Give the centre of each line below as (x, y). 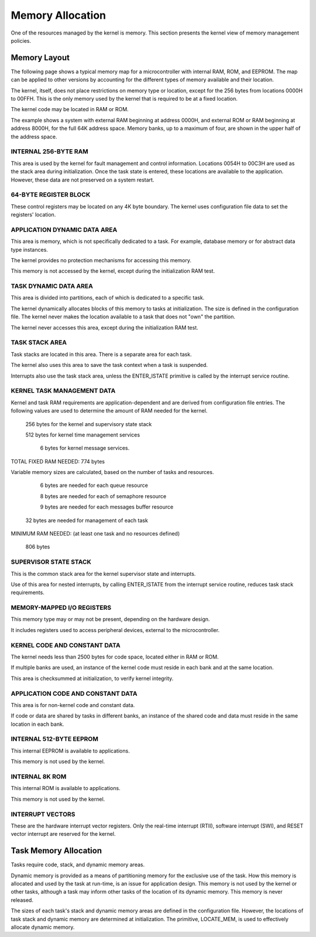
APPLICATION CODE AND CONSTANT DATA (74, 694)
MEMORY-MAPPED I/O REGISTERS (61, 607)
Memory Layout (40, 58)
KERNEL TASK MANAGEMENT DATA (63, 391)
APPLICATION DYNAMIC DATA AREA (64, 229)
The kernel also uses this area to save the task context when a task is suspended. (109, 365)
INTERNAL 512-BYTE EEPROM (55, 739)
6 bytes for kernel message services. (85, 448)
